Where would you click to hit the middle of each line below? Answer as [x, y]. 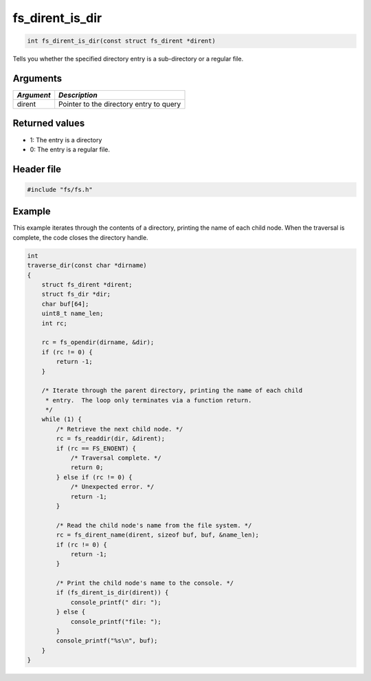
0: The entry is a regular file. [70, 149]
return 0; [87, 467]
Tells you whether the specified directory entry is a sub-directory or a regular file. [128, 59]
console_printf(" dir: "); [116, 602]
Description [78, 95]
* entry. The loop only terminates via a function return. [148, 400]
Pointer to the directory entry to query [120, 105]
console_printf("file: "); [116, 621]
